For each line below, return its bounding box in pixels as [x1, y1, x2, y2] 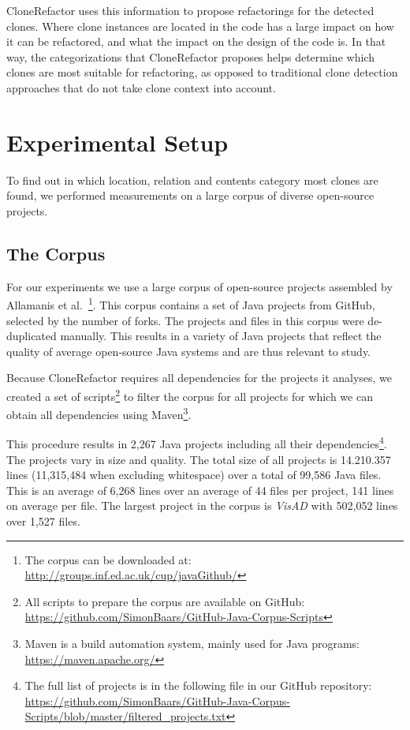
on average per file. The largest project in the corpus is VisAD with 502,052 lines [6, 497, 398, 514]
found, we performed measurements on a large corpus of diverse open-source [6, 187, 375, 204]
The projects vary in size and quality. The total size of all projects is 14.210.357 [6, 451, 391, 467]
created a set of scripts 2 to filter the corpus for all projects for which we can [6, 385, 373, 404]
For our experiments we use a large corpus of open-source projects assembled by [6, 278, 393, 294]
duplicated [6, 328, 57, 344]
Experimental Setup [6, 125, 229, 158]
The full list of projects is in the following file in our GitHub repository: [24, 677, 372, 694]
